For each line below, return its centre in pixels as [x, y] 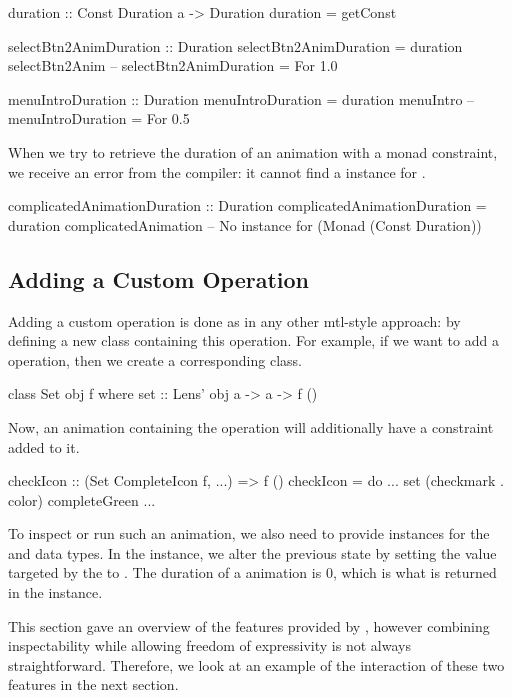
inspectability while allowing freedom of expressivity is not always [209, 645]
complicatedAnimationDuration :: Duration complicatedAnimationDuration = [247, 205]
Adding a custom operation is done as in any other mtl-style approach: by [234, 320]
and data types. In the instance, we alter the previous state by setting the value [252, 552]
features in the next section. [93, 684]
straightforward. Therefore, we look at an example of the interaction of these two [256, 664]
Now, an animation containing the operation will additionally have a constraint [251, 426]
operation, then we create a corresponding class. [155, 359]
